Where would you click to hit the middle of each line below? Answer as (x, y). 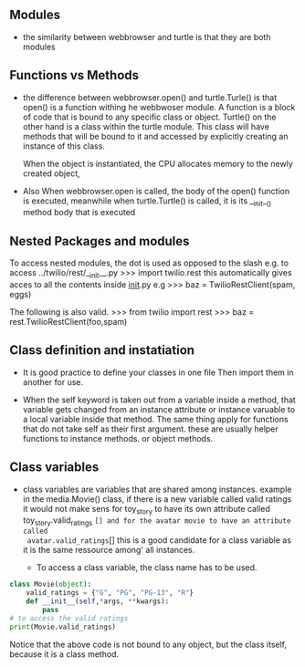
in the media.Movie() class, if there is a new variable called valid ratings (157, 499)
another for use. (53, 381)
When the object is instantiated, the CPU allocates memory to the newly (158, 163)
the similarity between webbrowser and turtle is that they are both (147, 36)
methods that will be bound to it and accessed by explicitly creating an (155, 136)
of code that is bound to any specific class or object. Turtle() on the (149, 117)
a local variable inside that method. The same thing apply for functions (156, 419)
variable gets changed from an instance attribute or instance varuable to (158, 409)
